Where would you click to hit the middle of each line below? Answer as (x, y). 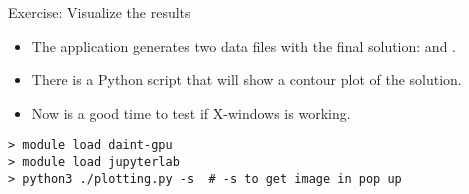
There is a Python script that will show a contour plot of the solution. (246, 79)
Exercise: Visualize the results (99, 12)
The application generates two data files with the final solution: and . (243, 45)
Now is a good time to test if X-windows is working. (191, 112)
